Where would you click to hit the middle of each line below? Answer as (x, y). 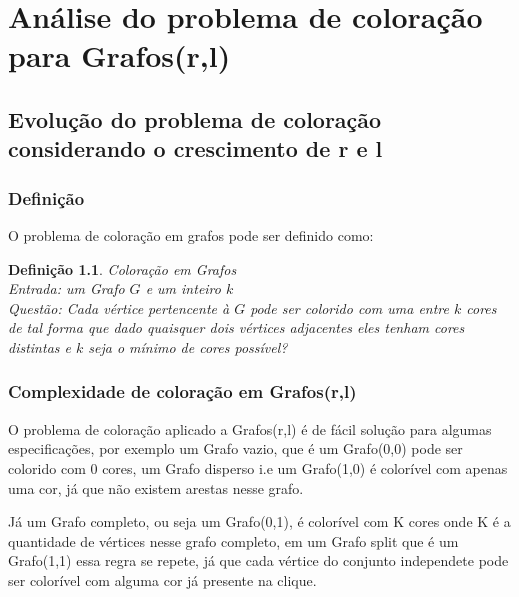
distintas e (39, 346)
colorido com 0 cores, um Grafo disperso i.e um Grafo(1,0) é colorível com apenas (258, 467)
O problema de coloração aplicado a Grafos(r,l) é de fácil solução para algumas (250, 428)
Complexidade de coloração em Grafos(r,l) (182, 391)
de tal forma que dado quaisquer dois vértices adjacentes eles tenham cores (236, 327)
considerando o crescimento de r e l (195, 148)
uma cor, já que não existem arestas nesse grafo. (156, 487)
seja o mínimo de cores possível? (188, 346)
